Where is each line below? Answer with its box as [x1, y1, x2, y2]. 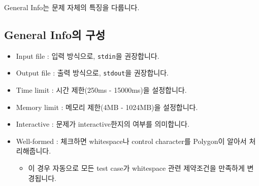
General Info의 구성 [4, 26, 105, 42]
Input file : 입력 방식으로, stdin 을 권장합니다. [16, 50, 159, 61]
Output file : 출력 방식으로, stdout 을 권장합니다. [16, 67, 169, 78]
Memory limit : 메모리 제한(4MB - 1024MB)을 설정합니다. [16, 101, 198, 112]
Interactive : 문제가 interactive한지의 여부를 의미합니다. [16, 119, 189, 129]
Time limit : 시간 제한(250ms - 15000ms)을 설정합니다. [16, 85, 187, 95]
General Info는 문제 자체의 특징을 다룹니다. [4, 2, 140, 12]
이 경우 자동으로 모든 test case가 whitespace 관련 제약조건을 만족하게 [28, 163, 245, 173]
